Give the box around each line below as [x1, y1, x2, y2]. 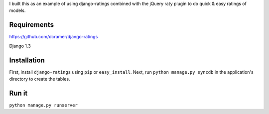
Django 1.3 [9, 43, 31, 49]
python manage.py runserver [9, 102, 78, 108]
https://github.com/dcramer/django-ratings [9, 34, 98, 40]
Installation [9, 56, 45, 64]
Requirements [9, 20, 54, 29]
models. [9, 7, 26, 13]
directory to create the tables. [9, 76, 70, 82]
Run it [9, 89, 28, 97]
